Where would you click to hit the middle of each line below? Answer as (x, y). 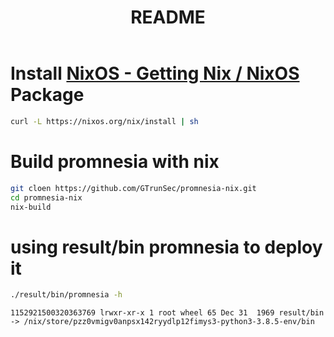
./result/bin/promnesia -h (66, 295)
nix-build (31, 207)
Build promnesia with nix (115, 162)
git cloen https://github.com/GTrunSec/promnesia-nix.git (133, 188)
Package (47, 95)
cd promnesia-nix (46, 197)
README (168, 17)
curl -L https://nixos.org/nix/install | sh (104, 121)
